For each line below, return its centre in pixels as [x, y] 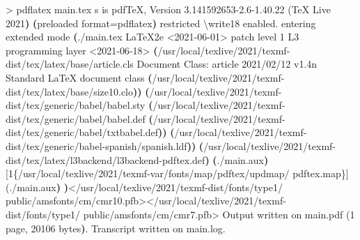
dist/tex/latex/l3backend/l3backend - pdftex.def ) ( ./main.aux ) [137, 159]
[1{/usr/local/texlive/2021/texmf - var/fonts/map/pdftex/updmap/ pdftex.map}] [177, 173]
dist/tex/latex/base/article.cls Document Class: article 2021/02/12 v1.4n [162, 64]
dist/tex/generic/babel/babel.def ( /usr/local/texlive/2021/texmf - [146, 118]
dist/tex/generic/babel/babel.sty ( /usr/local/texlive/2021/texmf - [146, 105]
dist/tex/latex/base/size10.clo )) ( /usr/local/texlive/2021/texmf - [144, 91]
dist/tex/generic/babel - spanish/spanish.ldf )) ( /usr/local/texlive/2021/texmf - [171, 145]
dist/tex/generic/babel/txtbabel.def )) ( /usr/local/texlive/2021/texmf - [156, 132]
